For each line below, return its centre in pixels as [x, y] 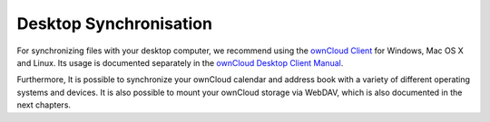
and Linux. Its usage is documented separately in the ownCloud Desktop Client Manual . [180, 62]
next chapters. [44, 105]
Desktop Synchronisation [115, 23]
